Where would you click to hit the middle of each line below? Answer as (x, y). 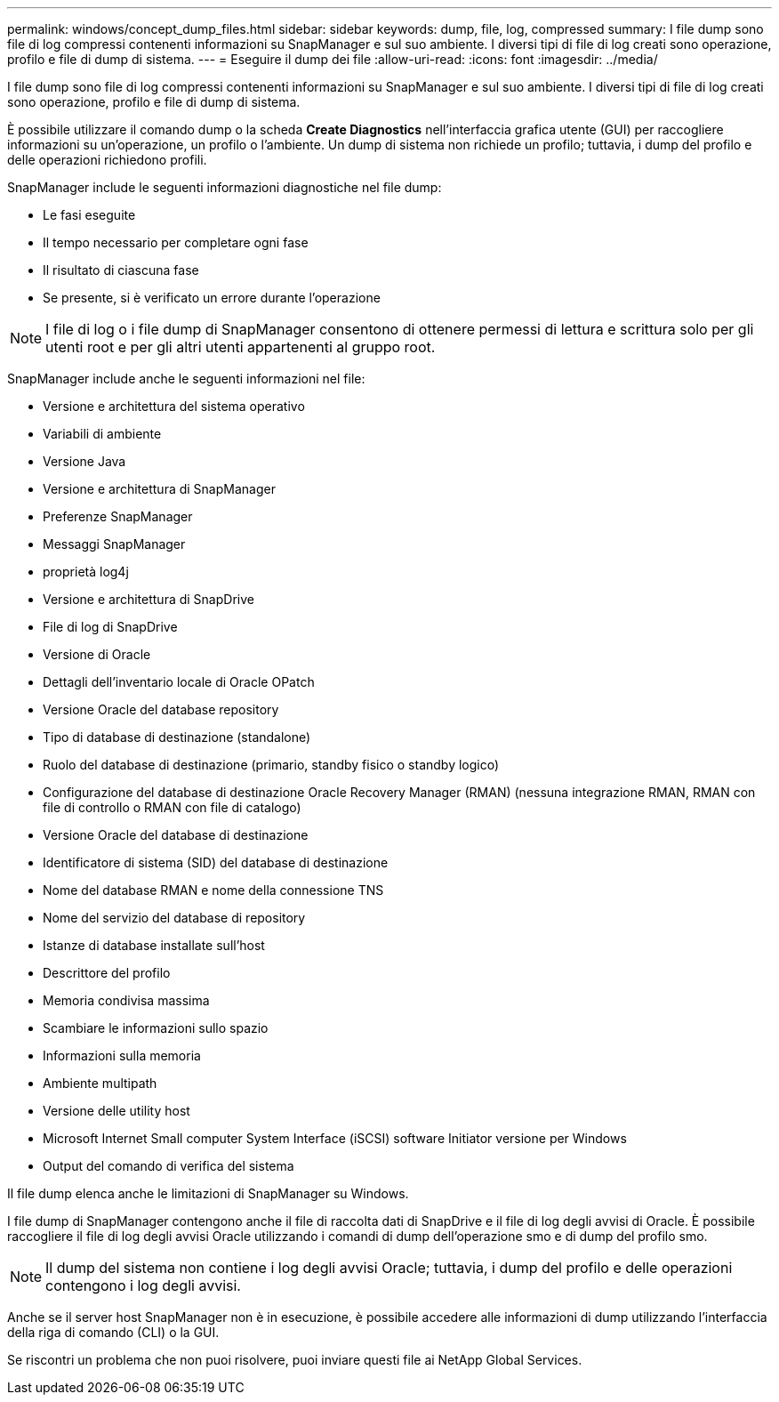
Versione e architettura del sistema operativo (174, 406)
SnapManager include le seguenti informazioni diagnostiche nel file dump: (225, 187)
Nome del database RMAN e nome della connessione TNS (213, 890)
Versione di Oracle (97, 654)
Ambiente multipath (100, 1083)
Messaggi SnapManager (114, 544)
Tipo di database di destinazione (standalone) (177, 737)
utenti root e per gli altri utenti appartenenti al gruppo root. (241, 347)
